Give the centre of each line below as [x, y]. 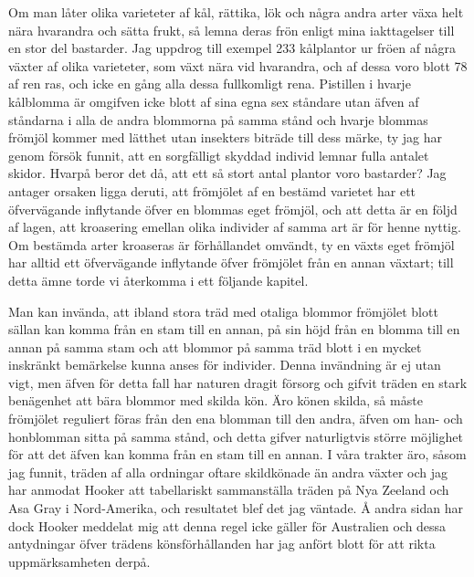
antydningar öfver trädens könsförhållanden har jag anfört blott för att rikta [222, 544]
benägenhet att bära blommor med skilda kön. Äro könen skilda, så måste [216, 400]
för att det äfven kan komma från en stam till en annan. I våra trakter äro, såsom [237, 454]
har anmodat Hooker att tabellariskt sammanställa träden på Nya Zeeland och [229, 490]
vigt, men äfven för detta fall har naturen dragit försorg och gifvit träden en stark [238, 382]
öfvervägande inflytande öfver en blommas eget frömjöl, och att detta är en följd [233, 209]
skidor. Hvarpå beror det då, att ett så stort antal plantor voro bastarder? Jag [227, 173]
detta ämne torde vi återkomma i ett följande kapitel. [158, 280]
